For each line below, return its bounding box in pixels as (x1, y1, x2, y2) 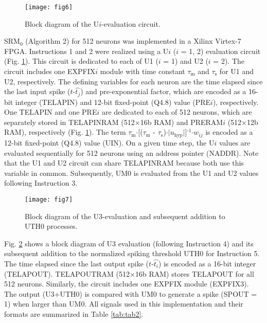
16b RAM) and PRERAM (140, 116, 223, 127)
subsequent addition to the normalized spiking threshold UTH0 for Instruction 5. (4, 248, 260, 259)
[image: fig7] (25, 195, 73, 203)
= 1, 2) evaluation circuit (181, 45, 261, 56)
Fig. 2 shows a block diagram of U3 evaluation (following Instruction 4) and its (4, 238, 254, 248)
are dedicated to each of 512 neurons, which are (101, 106, 252, 117)
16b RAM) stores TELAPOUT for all (135, 268, 254, 279)
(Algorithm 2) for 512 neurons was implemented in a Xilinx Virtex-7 (25, 35, 241, 46)
